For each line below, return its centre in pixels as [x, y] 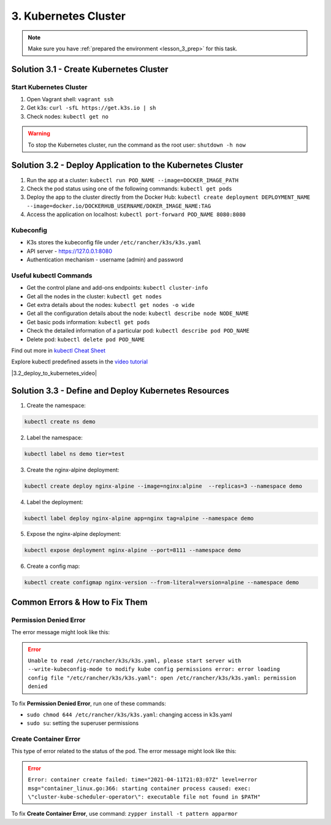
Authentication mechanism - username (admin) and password [105, 260]
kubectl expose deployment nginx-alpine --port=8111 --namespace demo [133, 550]
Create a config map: [53, 566]
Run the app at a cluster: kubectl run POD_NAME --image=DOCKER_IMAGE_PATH [133, 180]
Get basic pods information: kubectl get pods [88, 322]
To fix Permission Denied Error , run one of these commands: [89, 703]
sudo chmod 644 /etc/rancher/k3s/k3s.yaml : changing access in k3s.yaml [129, 715]
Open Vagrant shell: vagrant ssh [70, 99]
